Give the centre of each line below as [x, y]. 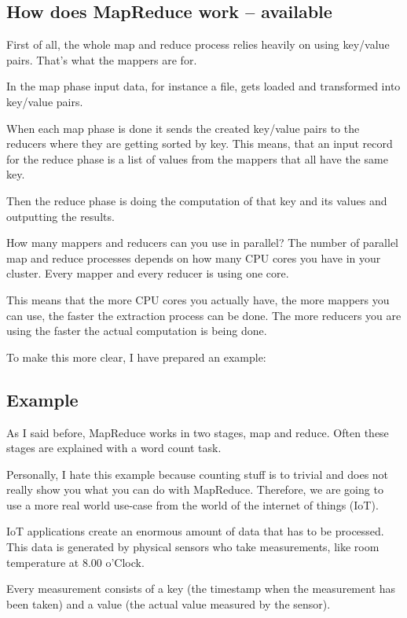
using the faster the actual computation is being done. [137, 331]
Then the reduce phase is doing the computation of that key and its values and [197, 200]
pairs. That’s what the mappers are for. [102, 59]
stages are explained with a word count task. [114, 448]
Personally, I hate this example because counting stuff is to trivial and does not [198, 474]
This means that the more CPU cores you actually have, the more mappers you [198, 299]
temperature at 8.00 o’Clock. [75, 562]
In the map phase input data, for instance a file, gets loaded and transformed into [203, 86]
